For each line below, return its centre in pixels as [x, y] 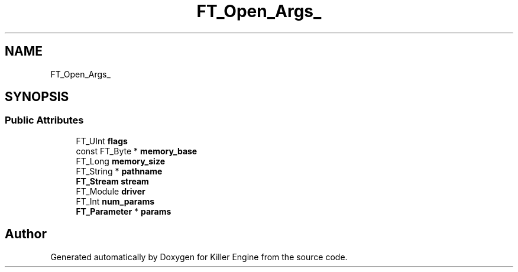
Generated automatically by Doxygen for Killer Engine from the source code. [199, 257]
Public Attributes [44, 120]
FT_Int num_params [115, 201]
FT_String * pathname [119, 171]
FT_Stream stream [112, 181]
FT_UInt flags [102, 141]
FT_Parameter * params [124, 211]
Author [26, 234]
